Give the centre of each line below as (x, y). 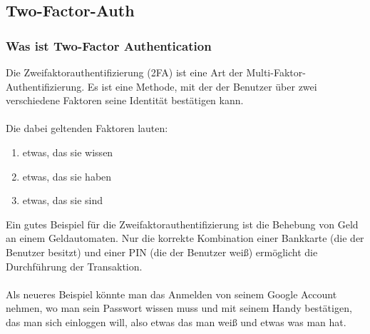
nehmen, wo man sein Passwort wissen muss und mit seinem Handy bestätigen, (179, 308)
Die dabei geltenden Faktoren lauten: (87, 128)
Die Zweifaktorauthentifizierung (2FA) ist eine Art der (124, 72)
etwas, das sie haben (67, 176)
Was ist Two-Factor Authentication (109, 45)
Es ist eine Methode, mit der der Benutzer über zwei (202, 86)
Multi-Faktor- (276, 72)
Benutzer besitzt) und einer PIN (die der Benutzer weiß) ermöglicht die (162, 252)
